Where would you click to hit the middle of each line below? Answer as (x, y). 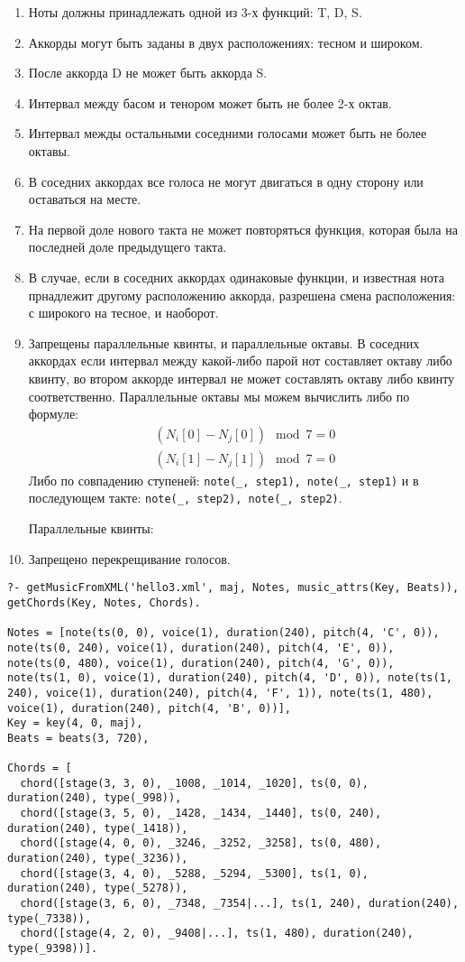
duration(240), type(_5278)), (98, 888)
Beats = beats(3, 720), (78, 738)
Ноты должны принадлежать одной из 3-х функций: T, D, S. (195, 12)
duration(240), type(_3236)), (98, 859)
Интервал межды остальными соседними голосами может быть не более (228, 133)
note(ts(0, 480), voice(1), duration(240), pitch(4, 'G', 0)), (201, 663)
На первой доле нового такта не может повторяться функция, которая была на (243, 229)
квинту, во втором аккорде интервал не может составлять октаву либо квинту (242, 378)
